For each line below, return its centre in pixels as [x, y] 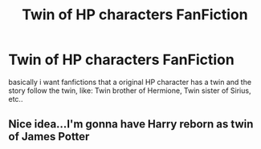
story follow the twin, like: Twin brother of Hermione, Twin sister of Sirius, [130, 91]
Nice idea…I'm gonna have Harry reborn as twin [131, 125]
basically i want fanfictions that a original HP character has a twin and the [130, 82]
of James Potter [49, 137]
